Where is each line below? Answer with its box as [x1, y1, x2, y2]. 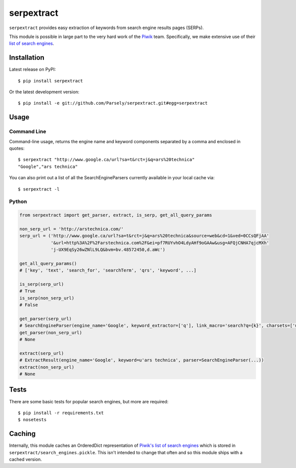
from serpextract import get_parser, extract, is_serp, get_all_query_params [19, 212, 212, 218]
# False [19, 302, 38, 308]
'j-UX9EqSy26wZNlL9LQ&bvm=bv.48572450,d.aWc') [50, 247, 165, 253]
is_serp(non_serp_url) [19, 295, 74, 301]
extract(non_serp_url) [19, 364, 74, 370]
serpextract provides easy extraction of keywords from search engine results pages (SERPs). [9, 25, 204, 31]
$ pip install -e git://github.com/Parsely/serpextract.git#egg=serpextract [18, 100, 208, 106]
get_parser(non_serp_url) [19, 330, 82, 335]
